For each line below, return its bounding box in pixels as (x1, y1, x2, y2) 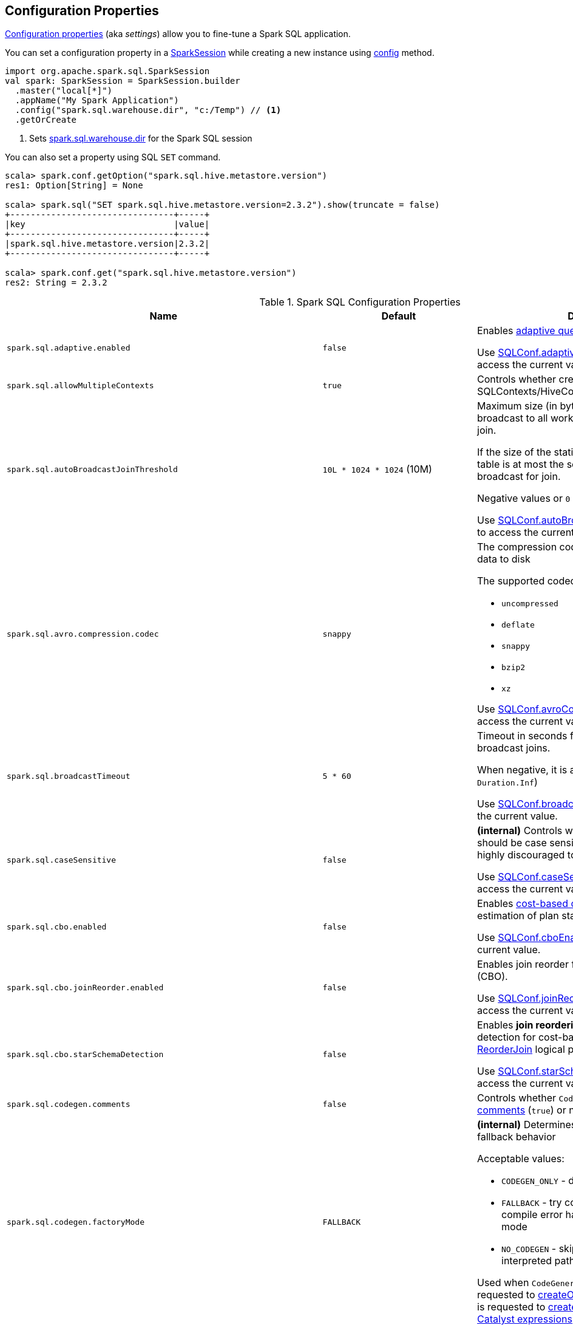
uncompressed (501, 599, 558, 609)
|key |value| (5, 219, 210, 230)
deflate (501, 620, 535, 630)
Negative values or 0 (477, 492, 571, 505)
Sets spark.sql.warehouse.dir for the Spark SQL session (29, 133, 253, 144)
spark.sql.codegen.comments (7, 1099, 131, 1109)
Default (381, 310, 416, 323)
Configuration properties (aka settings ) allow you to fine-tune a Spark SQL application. (5, 29, 351, 39)
